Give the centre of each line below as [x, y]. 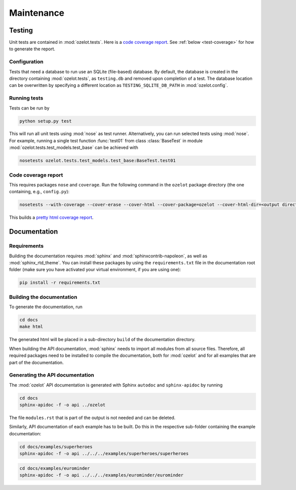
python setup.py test [46, 121]
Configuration [26, 62]
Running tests [26, 98]
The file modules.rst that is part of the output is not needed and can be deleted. [92, 418]
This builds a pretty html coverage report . [51, 217]
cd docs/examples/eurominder [55, 468]
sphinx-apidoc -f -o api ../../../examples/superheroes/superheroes [104, 454]
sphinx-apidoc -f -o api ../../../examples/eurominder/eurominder [101, 475]
